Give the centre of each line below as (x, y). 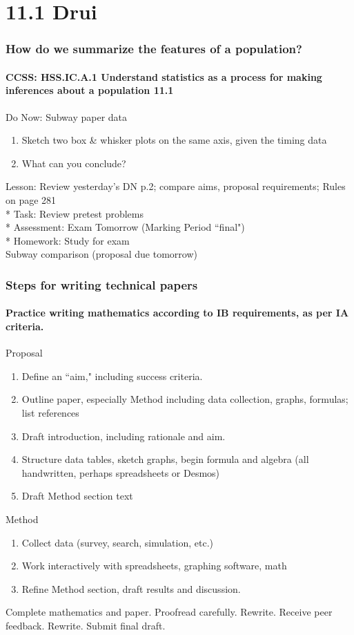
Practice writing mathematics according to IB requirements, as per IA (177, 313)
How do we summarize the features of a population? (154, 49)
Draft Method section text (77, 496)
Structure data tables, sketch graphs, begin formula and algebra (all (165, 459)
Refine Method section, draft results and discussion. (131, 588)
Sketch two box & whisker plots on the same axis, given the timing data (174, 140)
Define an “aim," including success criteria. (112, 376)
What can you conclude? (74, 163)
